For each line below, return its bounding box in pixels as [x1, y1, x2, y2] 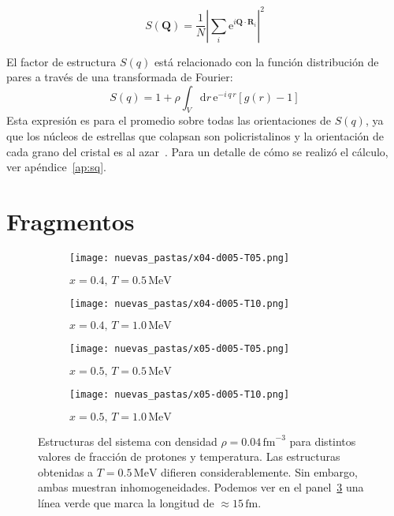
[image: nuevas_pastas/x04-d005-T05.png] [69, 252, 290, 264]
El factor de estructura [6, 53, 117, 69]
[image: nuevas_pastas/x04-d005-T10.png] [69, 297, 290, 309]
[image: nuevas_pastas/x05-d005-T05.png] [69, 343, 290, 355]
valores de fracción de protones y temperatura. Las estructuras [38, 448, 340, 465]
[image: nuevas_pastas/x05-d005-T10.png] [69, 388, 290, 400]
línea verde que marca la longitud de [38, 494, 214, 510]
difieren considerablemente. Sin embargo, [161, 463, 358, 480]
